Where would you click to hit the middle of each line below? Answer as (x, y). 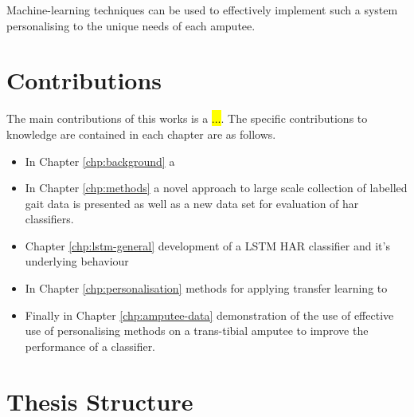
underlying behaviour (77, 261)
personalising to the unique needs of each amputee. (131, 25)
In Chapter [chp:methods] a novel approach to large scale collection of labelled (216, 188)
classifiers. (49, 219)
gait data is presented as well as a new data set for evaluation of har (192, 203)
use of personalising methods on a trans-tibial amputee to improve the (197, 330)
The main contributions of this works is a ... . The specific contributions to (187, 118)
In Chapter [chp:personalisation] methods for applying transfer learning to (206, 288)
